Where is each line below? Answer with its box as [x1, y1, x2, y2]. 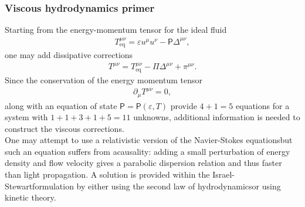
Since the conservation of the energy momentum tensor [5, 73, 203, 86]
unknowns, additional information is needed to [133, 111, 300, 123]
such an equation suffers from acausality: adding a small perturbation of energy [5, 145, 290, 157]
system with [5, 111, 48, 123]
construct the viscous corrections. [5, 122, 124, 134]
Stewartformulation [5, 179, 74, 192]
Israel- [212, 168, 235, 181]
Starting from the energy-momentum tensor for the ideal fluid [5, 23, 227, 36]
